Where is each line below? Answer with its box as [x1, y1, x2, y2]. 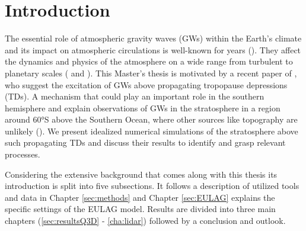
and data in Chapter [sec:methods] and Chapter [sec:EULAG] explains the [5, 191, 275, 203]
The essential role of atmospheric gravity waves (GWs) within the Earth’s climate [5, 32, 302, 44]
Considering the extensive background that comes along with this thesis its [5, 168, 278, 180]
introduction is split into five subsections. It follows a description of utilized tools [5, 179, 299, 192]
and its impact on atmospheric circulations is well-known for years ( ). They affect [5, 43, 301, 56]
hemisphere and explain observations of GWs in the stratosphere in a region [5, 101, 280, 114]
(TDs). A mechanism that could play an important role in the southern [5, 90, 264, 102]
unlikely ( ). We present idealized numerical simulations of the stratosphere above [5, 124, 298, 137]
